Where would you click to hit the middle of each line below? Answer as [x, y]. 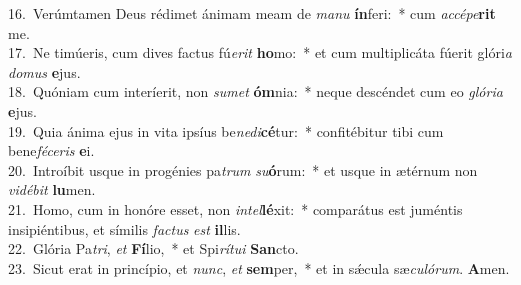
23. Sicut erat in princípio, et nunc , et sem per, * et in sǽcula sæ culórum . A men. [259, 267]
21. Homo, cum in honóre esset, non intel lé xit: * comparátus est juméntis [235, 208]
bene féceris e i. [51, 150]
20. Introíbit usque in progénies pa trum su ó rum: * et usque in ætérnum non [243, 169]
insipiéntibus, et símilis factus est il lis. [124, 228]
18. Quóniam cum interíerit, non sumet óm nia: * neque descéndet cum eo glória [255, 91]
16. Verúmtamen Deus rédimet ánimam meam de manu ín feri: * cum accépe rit [252, 13]
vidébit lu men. [52, 189]
